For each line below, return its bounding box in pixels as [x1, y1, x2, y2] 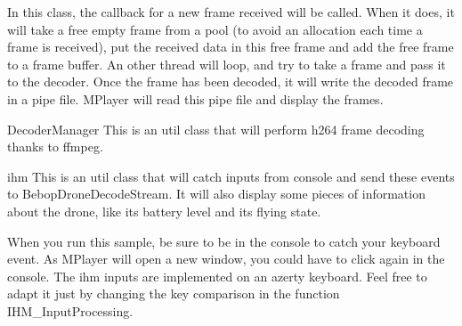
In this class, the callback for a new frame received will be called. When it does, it [7, 3, 455, 20]
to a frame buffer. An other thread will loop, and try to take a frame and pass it [7, 54, 446, 73]
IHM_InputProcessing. [7, 301, 134, 320]
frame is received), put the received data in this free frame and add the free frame [7, 37, 454, 56]
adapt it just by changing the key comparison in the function [7, 284, 340, 303]
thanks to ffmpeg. [7, 137, 103, 156]
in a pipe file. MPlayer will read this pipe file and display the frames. [7, 89, 384, 108]
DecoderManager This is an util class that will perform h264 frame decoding [7, 119, 425, 138]
